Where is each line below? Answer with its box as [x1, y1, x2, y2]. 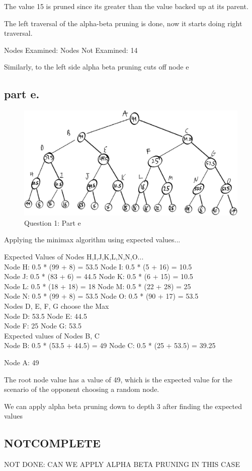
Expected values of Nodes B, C [4, 330, 100, 341]
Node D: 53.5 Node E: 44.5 [4, 310, 87, 321]
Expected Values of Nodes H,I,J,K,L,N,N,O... [4, 251, 144, 262]
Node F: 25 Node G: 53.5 [4, 320, 81, 331]
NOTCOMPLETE [4, 435, 101, 451]
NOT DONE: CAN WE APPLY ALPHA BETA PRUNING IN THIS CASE [4, 459, 240, 469]
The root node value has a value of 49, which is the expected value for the [4, 374, 232, 384]
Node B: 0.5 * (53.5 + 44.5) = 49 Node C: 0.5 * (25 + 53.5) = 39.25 [4, 340, 216, 351]
